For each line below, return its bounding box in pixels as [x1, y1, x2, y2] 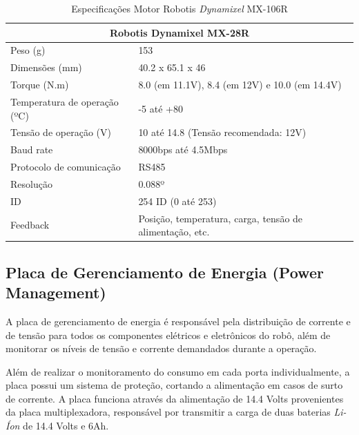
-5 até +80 [138, 101, 183, 115]
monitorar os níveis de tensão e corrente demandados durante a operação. [6, 341, 317, 356]
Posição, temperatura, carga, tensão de [138, 211, 303, 225]
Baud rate [10, 142, 53, 157]
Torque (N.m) [10, 77, 69, 92]
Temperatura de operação [10, 94, 119, 108]
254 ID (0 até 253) [138, 193, 217, 208]
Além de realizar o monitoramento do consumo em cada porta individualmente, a [6, 364, 350, 378]
